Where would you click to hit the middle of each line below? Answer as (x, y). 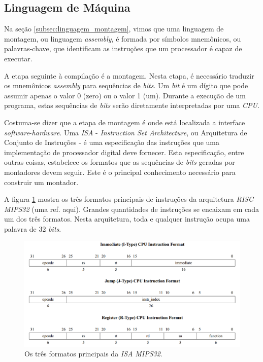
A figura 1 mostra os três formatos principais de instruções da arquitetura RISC (129, 199)
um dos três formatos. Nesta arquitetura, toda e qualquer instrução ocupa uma (127, 219)
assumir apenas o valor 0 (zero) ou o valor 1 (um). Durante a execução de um (125, 95)
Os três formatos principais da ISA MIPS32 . (93, 354)
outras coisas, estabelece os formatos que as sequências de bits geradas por (120, 162)
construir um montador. (41, 182)
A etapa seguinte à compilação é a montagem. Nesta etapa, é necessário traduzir (129, 75)
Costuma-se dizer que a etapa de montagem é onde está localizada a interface (125, 122)
